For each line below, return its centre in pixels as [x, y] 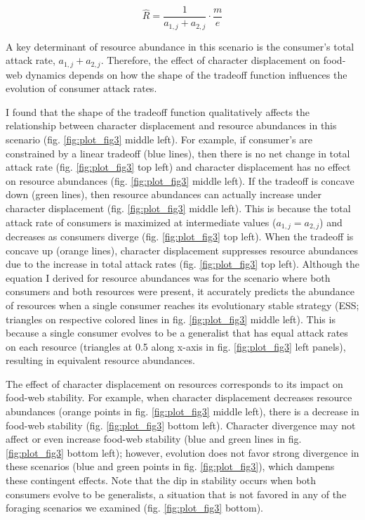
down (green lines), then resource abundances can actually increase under [164, 194]
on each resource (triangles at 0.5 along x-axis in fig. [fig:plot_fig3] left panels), [176, 346]
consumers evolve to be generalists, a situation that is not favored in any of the [176, 494]
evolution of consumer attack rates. [81, 88]
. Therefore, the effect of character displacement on [211, 60]
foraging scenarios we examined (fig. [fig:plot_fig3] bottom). [134, 508]
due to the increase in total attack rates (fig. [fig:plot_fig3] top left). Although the [182, 264]
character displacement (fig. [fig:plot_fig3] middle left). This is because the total [178, 208]
